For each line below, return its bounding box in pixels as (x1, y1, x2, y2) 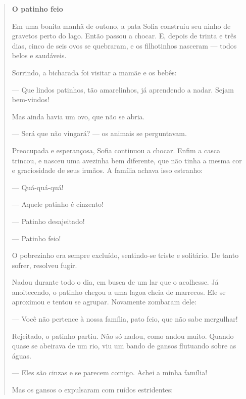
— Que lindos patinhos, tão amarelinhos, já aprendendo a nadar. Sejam (12, 84, 234, 95)
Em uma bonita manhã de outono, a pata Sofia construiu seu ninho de (12, 20, 231, 31)
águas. (12, 350, 31, 361)
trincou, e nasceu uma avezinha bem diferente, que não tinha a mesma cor (12, 155, 242, 165)
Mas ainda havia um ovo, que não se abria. (12, 111, 145, 121)
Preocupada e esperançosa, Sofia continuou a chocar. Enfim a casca (12, 145, 220, 155)
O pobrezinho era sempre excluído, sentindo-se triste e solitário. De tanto (12, 250, 239, 260)
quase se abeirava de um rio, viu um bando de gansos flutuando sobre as (12, 340, 236, 351)
